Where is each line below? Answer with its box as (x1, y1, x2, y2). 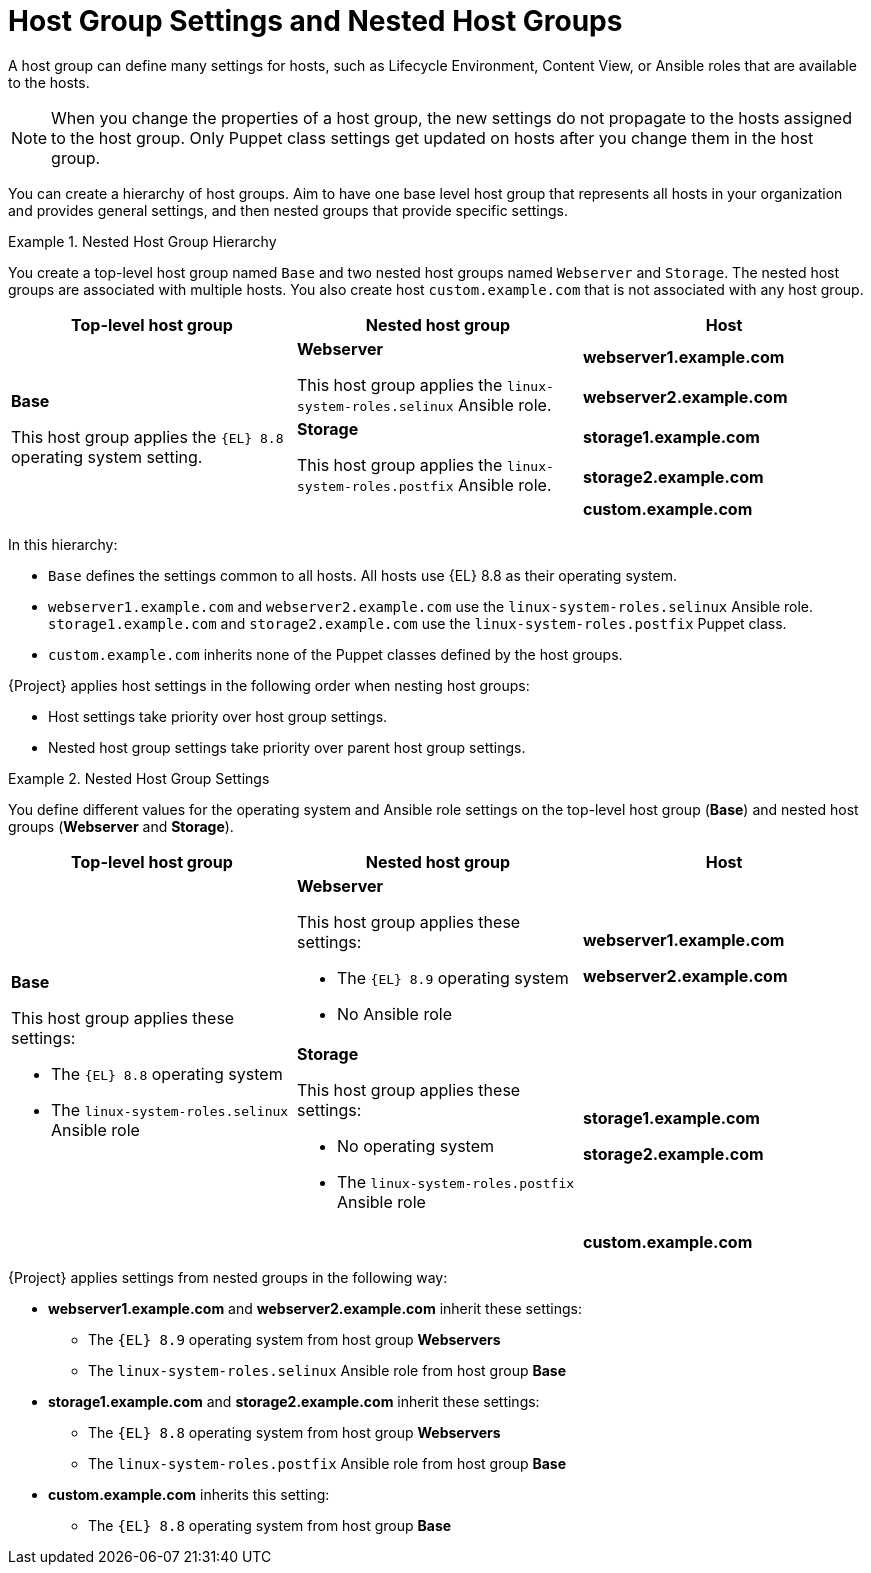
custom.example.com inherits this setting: (48, 1485, 330, 1503)
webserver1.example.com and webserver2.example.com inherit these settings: (48, 1299, 582, 1317)
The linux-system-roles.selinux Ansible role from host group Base (88, 1361, 566, 1379)
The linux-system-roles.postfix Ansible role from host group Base (88, 1454, 566, 1472)
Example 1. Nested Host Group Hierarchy (8, 232, 277, 250)
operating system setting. (11, 446, 203, 467)
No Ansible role (336, 1003, 452, 1024)
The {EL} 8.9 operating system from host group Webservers (88, 1330, 501, 1348)
